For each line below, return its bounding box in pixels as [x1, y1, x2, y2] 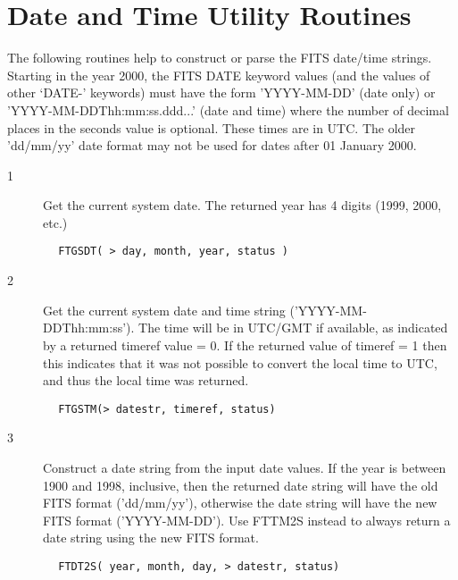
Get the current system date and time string [43, 300, 286, 319]
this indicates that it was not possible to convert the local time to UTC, [43, 353, 437, 372]
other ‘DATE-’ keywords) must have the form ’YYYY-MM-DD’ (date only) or [7, 83, 436, 102]
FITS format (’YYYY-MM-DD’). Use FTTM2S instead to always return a [43, 510, 451, 529]
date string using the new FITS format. [43, 528, 259, 547]
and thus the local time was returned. [43, 371, 249, 390]
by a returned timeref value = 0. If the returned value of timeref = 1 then [43, 335, 447, 354]
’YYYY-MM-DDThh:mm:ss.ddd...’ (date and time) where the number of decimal [7, 100, 449, 119]
